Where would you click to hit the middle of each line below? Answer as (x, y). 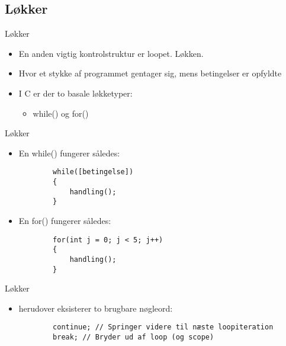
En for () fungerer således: (65, 220)
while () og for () (61, 113)
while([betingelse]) (93, 172)
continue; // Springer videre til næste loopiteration (163, 327)
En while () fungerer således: (69, 153)
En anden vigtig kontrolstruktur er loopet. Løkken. (111, 53)
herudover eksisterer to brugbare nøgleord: (96, 308)
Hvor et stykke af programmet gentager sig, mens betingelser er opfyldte (150, 73)
